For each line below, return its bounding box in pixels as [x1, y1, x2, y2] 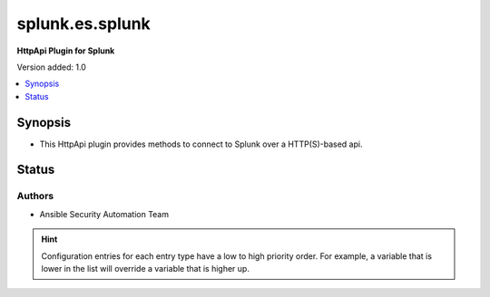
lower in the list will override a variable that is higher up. [41, 263, 250, 273]
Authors [16, 190, 54, 203]
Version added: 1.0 [16, 62, 86, 72]
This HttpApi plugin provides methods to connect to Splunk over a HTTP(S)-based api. [39, 139, 363, 149]
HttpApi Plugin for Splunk [16, 45, 115, 56]
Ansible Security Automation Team [39, 208, 170, 219]
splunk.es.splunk [16, 14, 152, 34]
